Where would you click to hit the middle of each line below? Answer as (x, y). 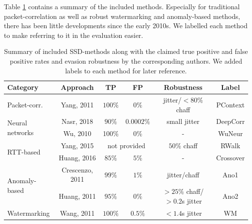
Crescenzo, (77, 169)
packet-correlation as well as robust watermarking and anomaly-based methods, (122, 16)
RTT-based (24, 151)
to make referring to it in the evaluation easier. (74, 35)
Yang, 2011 (77, 104)
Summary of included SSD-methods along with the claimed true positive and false (126, 51)
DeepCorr (230, 121)
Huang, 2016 (77, 157)
